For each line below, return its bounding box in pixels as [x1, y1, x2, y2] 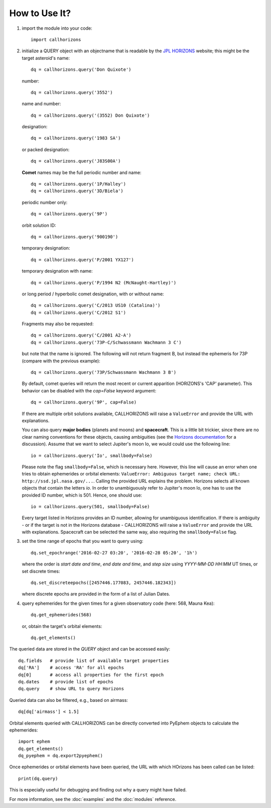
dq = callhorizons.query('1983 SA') [31, 135, 121, 141]
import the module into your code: [22, 25, 92, 31]
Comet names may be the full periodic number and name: [22, 169, 142, 176]
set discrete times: [22, 568, 60, 574]
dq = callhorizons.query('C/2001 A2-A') [31, 333, 131, 338]
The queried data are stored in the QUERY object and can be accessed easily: [9, 646, 171, 652]
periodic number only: [22, 199, 68, 205]
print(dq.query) [18, 775, 58, 781]
